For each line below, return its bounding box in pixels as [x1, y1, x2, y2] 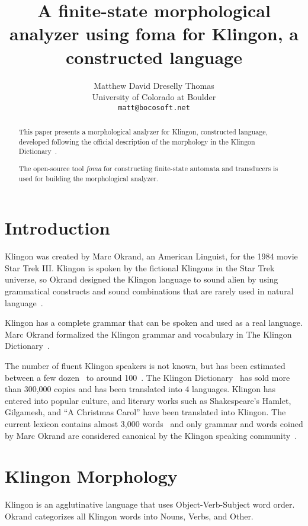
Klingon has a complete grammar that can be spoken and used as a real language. [5, 316, 303, 329]
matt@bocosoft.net [118, 103, 190, 112]
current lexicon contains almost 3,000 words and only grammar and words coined [5, 417, 303, 429]
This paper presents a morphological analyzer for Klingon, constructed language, [18, 127, 268, 137]
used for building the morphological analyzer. [18, 173, 159, 183]
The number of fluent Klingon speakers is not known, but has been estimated [5, 360, 285, 371]
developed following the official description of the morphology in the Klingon [18, 136, 255, 146]
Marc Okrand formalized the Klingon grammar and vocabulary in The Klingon [5, 328, 292, 340]
